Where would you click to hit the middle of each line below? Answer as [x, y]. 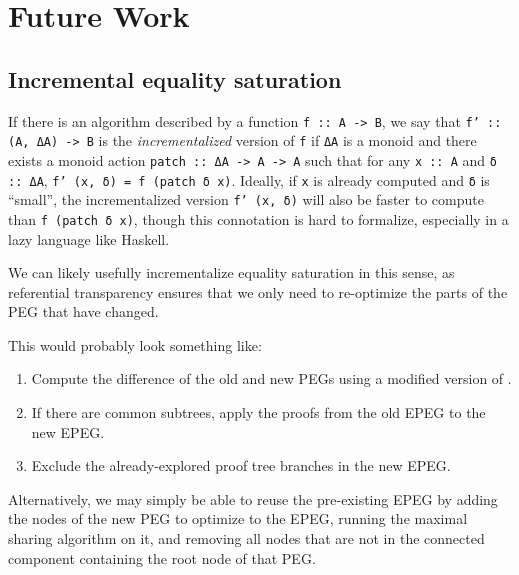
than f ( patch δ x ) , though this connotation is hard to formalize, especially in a [258, 218]
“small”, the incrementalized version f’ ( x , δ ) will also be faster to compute [246, 199]
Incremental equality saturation [175, 78]
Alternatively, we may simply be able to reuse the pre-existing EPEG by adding [253, 498]
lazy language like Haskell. [89, 238]
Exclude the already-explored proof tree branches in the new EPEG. [241, 465]
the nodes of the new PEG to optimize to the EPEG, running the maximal [238, 518]
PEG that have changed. [83, 311]
